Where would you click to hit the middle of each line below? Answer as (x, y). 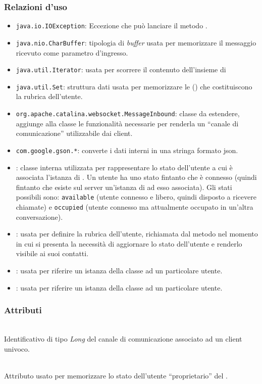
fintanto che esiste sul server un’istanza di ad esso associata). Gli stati (124, 187)
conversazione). (39, 217)
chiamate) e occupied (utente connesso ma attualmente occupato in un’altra (135, 206)
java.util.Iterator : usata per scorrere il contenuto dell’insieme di (121, 69)
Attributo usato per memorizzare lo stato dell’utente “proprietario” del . (116, 375)
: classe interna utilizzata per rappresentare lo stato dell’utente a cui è (124, 167)
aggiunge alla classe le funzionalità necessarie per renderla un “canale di (127, 123)
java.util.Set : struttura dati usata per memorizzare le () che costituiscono (134, 86)
